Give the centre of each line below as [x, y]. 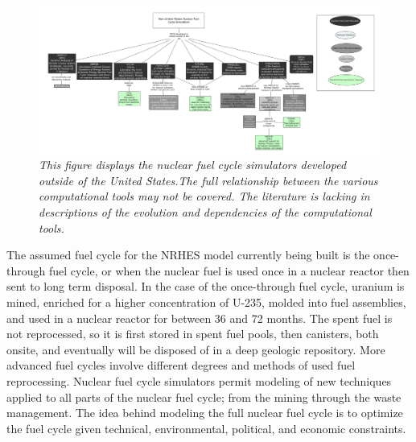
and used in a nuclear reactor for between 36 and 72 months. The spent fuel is [200, 318]
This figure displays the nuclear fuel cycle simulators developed [193, 165]
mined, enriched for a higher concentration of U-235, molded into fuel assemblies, [206, 302]
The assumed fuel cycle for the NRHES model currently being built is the [188, 255]
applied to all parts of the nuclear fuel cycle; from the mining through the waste [204, 397]
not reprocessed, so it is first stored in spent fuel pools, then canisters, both [193, 334]
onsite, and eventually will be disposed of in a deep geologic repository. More [196, 349]
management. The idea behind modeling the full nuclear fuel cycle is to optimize [205, 413]
